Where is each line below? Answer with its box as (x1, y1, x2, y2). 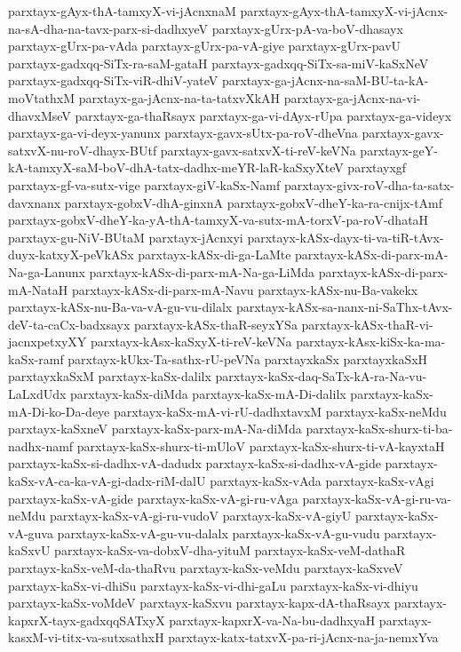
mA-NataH (8, 280, 68, 298)
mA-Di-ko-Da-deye (8, 402, 110, 420)
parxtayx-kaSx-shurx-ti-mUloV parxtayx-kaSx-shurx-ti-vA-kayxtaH (76, 436, 445, 455)
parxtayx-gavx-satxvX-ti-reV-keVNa (160, 140, 356, 159)
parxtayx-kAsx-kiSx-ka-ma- (296, 332, 446, 351)
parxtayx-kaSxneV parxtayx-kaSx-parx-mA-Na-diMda (8, 419, 302, 438)
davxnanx (8, 193, 61, 211)
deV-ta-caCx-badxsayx (8, 314, 131, 333)
